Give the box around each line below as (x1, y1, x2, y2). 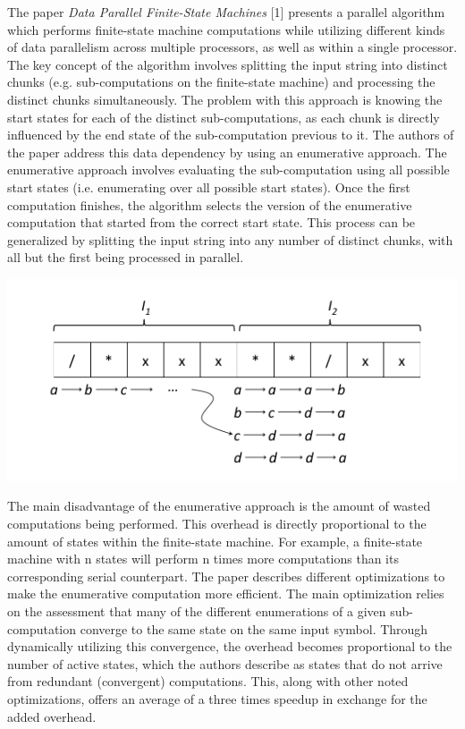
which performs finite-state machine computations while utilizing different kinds (7, 20, 445, 38)
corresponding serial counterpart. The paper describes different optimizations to (7, 566, 445, 585)
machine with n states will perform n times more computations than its (7, 549, 399, 568)
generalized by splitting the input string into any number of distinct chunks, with (7, 230, 453, 249)
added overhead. (7, 707, 97, 725)
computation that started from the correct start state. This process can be (7, 213, 416, 232)
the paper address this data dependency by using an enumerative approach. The (7, 142, 447, 161)
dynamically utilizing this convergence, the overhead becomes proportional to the (7, 637, 452, 656)
